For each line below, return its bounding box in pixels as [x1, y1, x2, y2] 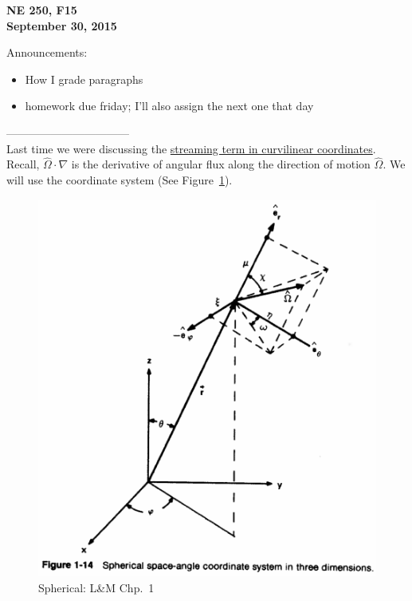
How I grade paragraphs [25, 70, 143, 87]
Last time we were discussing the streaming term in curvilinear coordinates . [6, 140, 376, 156]
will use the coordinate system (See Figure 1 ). [6, 171, 233, 188]
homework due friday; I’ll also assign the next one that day [25, 97, 314, 114]
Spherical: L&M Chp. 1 [38, 579, 155, 595]
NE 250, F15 [6, 2, 77, 18]
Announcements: [6, 44, 88, 61]
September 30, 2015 [6, 17, 117, 34]
